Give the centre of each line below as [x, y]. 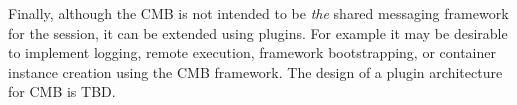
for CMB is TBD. [62, 91]
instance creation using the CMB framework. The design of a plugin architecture [255, 71]
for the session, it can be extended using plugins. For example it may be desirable [258, 32]
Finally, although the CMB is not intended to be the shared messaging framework [258, 13]
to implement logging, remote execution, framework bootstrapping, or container [252, 52]
